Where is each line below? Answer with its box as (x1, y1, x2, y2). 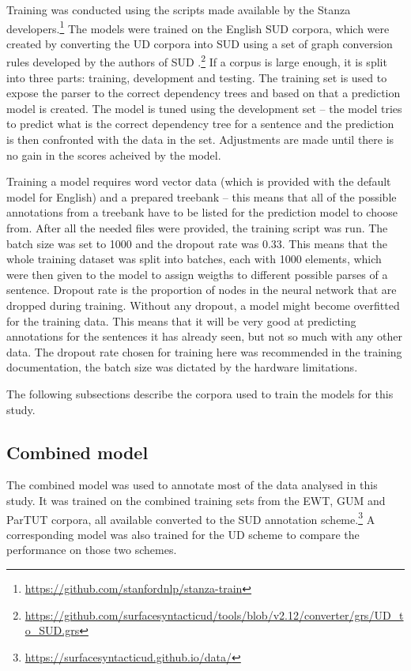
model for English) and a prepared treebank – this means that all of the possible (6, 188, 397, 205)
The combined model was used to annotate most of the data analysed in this (6, 477, 378, 493)
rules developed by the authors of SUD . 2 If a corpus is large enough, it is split (6, 51, 387, 70)
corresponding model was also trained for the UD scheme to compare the (6, 526, 360, 542)
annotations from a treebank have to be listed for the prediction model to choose (6, 204, 398, 221)
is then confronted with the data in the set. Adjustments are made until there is (6, 131, 394, 148)
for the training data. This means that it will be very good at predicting (6, 312, 356, 329)
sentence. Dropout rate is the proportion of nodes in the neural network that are (6, 281, 397, 298)
